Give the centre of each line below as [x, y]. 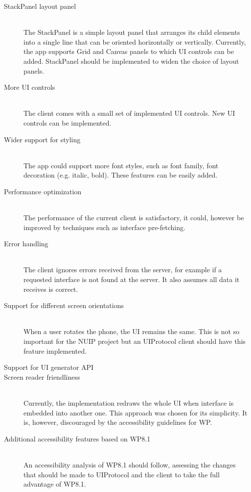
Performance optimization [43, 191]
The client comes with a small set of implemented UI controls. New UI [129, 113]
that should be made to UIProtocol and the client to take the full [122, 474]
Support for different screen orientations [64, 305]
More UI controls [30, 87]
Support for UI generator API [49, 367]
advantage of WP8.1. [55, 484]
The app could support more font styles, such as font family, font [121, 165]
